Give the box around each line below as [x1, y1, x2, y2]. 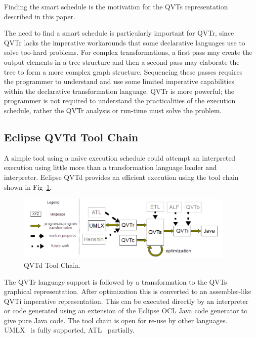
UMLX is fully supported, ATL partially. [4, 325, 135, 335]
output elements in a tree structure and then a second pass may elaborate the [4, 56, 240, 67]
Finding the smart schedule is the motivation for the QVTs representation [4, 1, 228, 11]
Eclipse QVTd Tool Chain [4, 129, 138, 144]
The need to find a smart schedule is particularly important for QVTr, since [4, 28, 234, 38]
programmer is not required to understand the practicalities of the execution [4, 95, 236, 106]
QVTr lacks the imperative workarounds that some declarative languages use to [4, 37, 245, 47]
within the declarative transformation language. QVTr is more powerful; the [4, 85, 234, 96]
